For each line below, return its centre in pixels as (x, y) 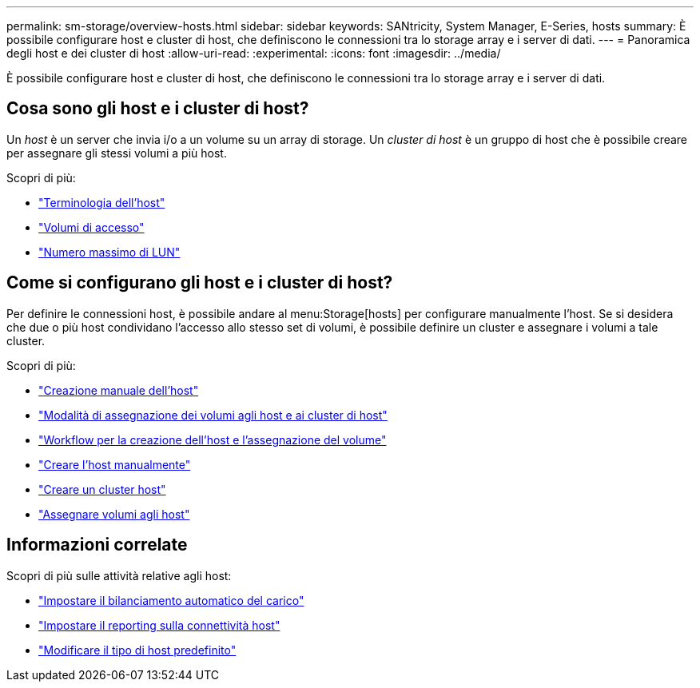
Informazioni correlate (97, 545)
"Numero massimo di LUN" (109, 252)
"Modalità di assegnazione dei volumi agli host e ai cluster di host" (213, 415)
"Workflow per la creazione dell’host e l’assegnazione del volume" (213, 439)
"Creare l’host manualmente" (115, 464)
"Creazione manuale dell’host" (119, 390)
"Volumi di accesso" (91, 227)
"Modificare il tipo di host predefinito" (137, 650)
